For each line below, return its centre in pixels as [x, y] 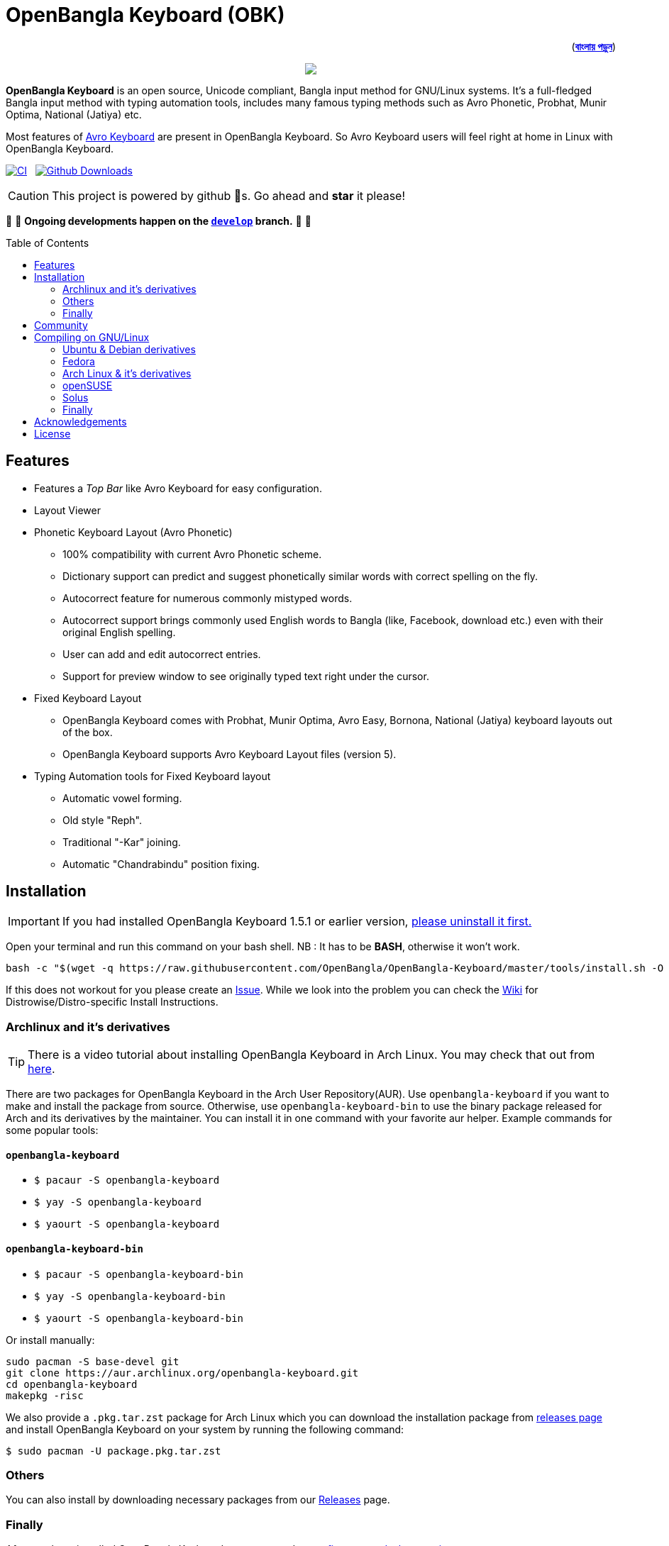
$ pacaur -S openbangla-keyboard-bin [139, 1274]
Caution [29, 195]
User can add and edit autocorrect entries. [162, 654]
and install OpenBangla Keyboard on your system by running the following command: [205, 1429]
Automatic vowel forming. [122, 798]
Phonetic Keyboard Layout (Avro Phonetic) [133, 532]
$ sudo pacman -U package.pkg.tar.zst [114, 1451]
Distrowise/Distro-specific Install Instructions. [112, 1002]
